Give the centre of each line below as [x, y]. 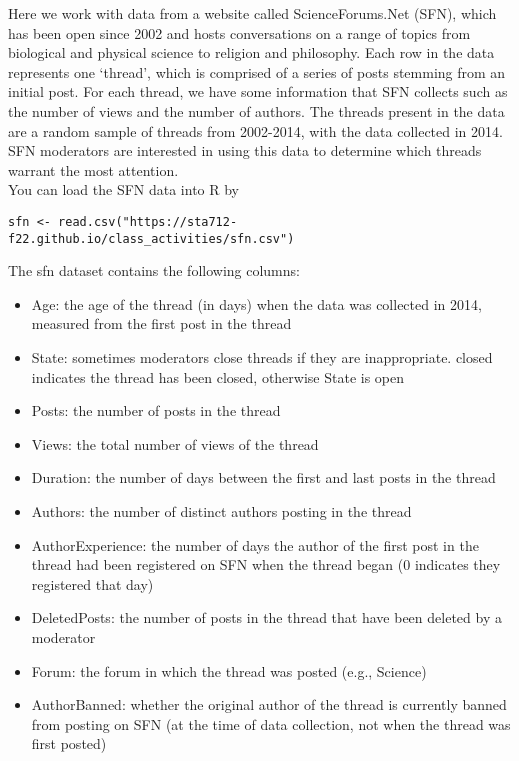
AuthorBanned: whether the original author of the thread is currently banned [269, 704]
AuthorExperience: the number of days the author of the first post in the [255, 544]
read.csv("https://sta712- [148, 221]
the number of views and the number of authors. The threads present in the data [256, 110]
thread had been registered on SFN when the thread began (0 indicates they [266, 564]
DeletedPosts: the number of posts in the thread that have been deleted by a [266, 617]
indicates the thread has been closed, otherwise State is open [218, 376]
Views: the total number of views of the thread [175, 443]
